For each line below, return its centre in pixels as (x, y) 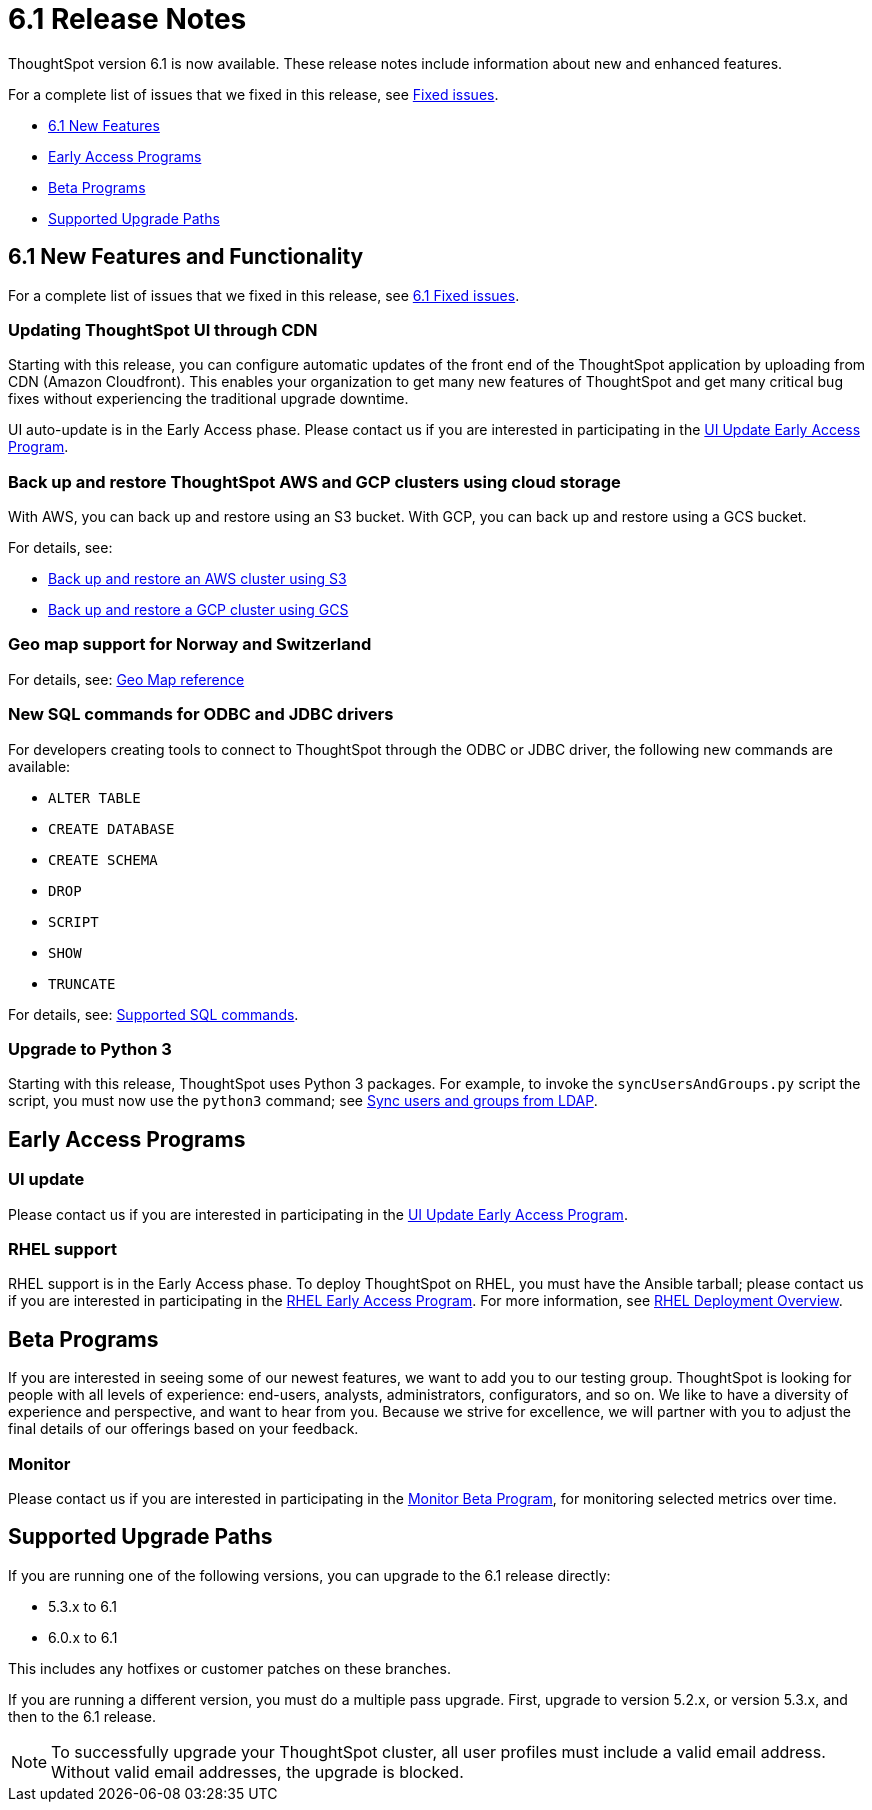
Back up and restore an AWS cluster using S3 (197, 579)
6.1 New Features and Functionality (186, 257)
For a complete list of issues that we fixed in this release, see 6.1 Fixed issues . (264, 295)
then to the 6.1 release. (82, 1716)
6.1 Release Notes (127, 19)
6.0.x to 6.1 (83, 1637)
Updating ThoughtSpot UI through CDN (163, 329)
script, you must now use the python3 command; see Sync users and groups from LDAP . (303, 1101)
